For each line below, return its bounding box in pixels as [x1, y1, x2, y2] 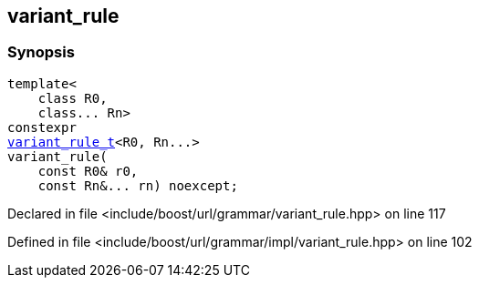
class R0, [37, 90, 108, 106]
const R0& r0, [37, 163, 139, 178]
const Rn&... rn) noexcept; [37, 178, 238, 193]
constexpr [7, 119, 77, 135]
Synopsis [7, 43, 75, 62]
